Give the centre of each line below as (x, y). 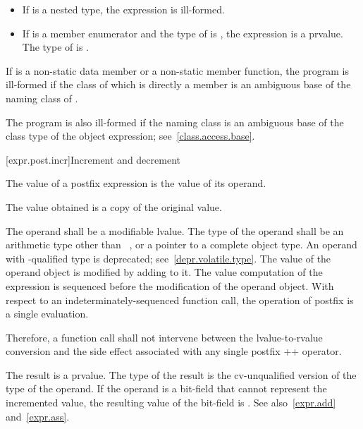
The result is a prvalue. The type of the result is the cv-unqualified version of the (181, 374)
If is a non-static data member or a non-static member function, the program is (177, 70)
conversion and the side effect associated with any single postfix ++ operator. (174, 351)
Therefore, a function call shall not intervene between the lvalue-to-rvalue (164, 337)
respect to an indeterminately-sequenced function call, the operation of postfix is (180, 300)
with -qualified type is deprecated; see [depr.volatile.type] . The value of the (168, 258)
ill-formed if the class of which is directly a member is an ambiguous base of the (178, 84)
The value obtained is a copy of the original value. (114, 206)
